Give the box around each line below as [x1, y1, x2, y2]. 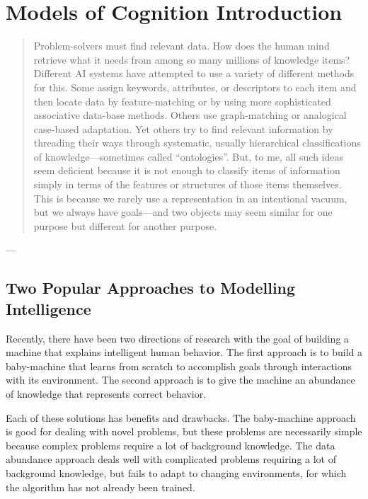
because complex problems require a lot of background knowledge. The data [6, 437, 335, 452]
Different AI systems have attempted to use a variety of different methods [33, 66, 355, 81]
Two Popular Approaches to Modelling [6, 277, 296, 299]
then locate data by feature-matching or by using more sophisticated [33, 93, 331, 108]
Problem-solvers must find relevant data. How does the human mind [33, 38, 330, 53]
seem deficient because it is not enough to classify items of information [33, 163, 340, 178]
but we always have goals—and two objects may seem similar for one [33, 205, 333, 219]
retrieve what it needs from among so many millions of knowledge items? [33, 52, 350, 67]
